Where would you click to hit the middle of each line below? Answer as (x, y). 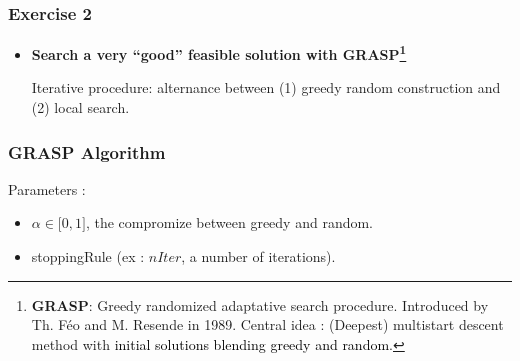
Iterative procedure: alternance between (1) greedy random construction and (266, 87)
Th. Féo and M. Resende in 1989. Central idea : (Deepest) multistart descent (267, 324)
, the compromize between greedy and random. (229, 222)
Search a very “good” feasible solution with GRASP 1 (219, 52)
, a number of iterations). (258, 256)
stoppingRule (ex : (88, 256)
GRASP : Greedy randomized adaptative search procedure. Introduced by (260, 304)
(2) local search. (80, 107)
